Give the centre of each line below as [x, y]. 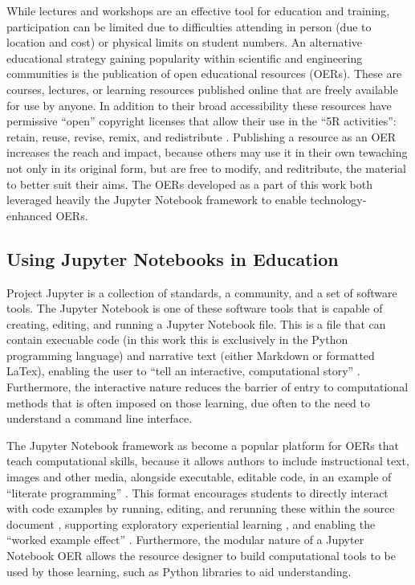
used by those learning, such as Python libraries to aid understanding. [179, 571]
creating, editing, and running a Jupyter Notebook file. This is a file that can [196, 323]
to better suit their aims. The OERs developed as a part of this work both [189, 184]
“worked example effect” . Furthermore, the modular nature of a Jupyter [185, 540]
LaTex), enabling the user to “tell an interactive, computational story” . [183, 371]
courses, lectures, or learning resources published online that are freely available [202, 89]
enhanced [29, 215]
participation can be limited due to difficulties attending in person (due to [189, 26]
